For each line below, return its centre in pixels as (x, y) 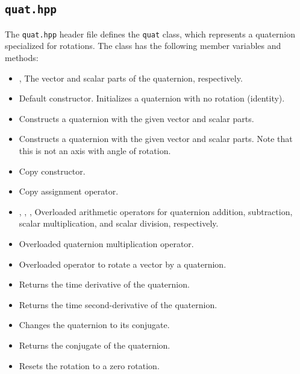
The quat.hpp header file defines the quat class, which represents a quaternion (150, 34)
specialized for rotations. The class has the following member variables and (143, 46)
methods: (22, 58)
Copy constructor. (52, 171)
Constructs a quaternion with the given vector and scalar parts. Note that (156, 139)
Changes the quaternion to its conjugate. (94, 325)
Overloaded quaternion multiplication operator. (106, 243)
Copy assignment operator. (69, 191)
